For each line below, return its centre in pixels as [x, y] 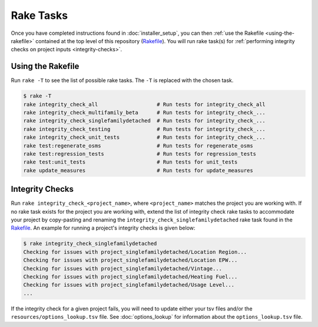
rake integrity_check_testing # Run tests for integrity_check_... [145, 129]
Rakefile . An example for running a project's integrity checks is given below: [103, 228]
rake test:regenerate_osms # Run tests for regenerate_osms [138, 145]
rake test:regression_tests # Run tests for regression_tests [140, 154]
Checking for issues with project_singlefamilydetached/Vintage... [123, 268]
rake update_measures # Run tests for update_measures [138, 170]
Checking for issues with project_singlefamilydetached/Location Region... [135, 252]
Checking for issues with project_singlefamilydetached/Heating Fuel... [130, 277]
